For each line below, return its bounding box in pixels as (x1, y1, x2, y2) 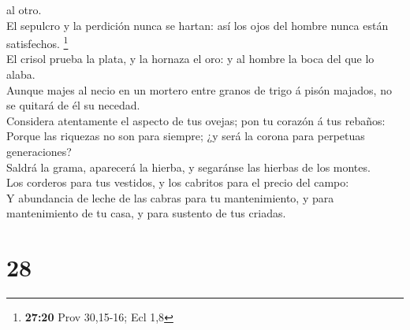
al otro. (6, 2, 42, 17)
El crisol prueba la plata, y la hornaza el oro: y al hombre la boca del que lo (6, 50, 375, 67)
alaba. (6, 66, 35, 83)
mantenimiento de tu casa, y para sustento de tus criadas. (6, 205, 286, 221)
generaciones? (6, 143, 72, 159)
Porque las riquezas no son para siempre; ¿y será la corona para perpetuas (6, 128, 365, 144)
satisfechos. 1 (6, 33, 69, 51)
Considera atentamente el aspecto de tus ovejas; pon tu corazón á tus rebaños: (6, 112, 386, 128)
